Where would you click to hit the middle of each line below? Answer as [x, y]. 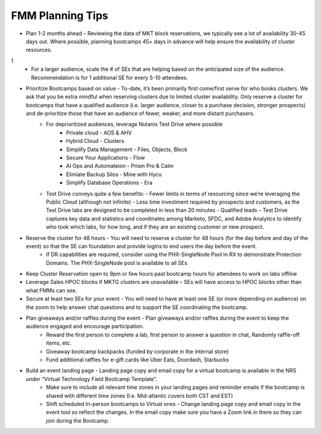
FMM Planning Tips [60, 15]
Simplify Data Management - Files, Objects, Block [127, 149]
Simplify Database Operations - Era [109, 183]
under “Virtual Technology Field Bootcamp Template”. [92, 379]
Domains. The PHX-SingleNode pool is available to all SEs [117, 263]
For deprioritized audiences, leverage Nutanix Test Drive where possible [134, 124]
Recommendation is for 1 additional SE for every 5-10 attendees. [110, 77]
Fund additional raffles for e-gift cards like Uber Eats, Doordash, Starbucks [137, 360]
